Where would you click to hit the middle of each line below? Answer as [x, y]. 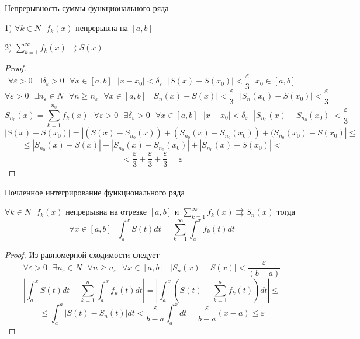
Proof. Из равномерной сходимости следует [82, 255]
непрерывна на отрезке [106, 212]
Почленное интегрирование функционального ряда [95, 192]
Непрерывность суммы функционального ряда [87, 8]
